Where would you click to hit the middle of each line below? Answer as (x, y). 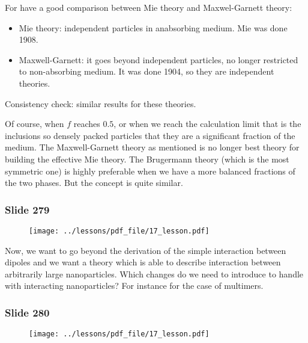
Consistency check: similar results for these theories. (101, 103)
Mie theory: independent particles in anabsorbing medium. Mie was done (153, 27)
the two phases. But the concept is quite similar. (94, 183)
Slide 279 (27, 209)
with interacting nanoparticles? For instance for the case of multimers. (134, 286)
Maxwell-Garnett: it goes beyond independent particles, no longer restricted (159, 59)
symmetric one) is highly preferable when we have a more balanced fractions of (150, 171)
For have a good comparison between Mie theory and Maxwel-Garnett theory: (149, 7)
